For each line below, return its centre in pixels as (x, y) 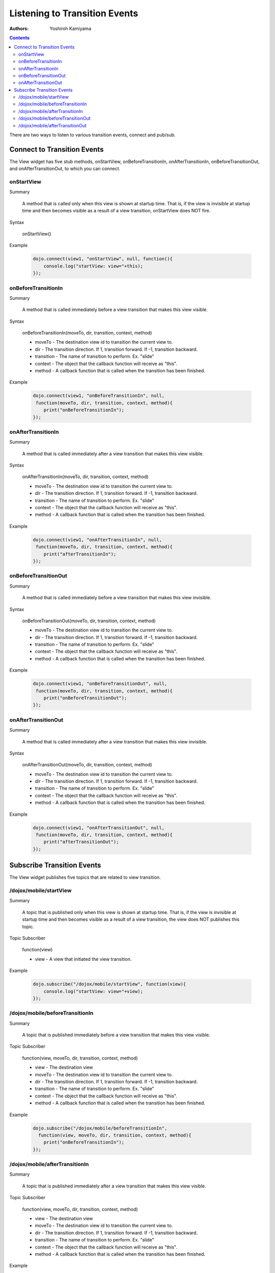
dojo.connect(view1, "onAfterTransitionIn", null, (98, 539)
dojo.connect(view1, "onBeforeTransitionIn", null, (99, 396)
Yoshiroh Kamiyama (71, 29)
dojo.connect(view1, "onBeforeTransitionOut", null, (100, 684)
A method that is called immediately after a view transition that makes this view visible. (113, 454)
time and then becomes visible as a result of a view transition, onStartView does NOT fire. (116, 211)
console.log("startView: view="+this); (93, 266)
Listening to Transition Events (74, 13)
